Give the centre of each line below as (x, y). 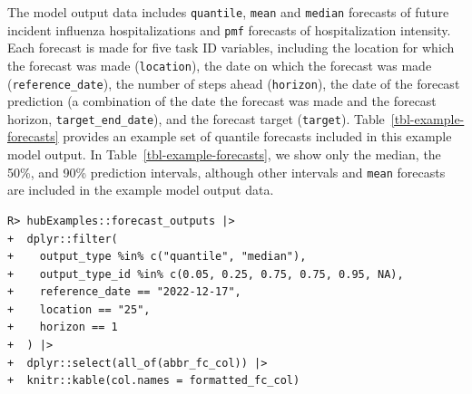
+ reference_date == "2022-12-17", (124, 292)
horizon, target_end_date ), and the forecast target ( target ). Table (196, 118)
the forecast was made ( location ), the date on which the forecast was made (220, 65)
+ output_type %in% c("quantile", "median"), (157, 257)
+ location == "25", (79, 309)
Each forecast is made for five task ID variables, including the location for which (231, 48)
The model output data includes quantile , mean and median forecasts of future (228, 12)
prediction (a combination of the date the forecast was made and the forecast (222, 101)
